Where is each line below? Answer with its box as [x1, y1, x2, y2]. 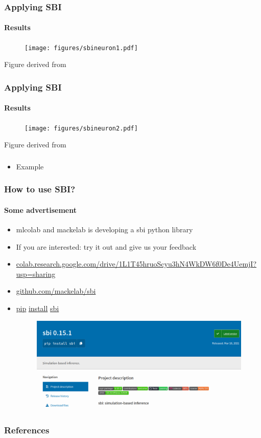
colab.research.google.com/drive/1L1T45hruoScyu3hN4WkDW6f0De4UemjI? [16, 258, 257, 269]
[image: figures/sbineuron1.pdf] [25, 44, 138, 52]
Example [16, 161, 44, 171]
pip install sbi [16, 302, 59, 313]
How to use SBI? [4, 183, 76, 195]
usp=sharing [16, 268, 56, 279]
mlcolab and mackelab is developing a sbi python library [16, 224, 193, 234]
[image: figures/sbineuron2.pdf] [25, 124, 138, 132]
